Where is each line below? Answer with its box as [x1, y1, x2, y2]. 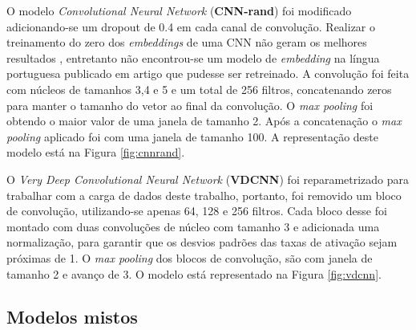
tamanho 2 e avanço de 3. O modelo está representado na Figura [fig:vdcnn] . [6, 265, 382, 282]
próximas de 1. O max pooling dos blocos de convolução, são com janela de [6, 249, 373, 266]
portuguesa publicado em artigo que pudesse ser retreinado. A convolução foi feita [6, 65, 410, 82]
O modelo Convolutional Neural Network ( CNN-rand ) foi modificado [6, 2, 352, 18]
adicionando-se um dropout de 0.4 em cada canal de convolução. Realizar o [6, 18, 375, 35]
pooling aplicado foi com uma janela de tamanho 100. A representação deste [6, 128, 378, 145]
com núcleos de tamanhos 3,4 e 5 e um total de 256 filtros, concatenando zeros [6, 80, 392, 97]
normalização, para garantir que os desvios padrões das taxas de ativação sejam [6, 234, 398, 251]
